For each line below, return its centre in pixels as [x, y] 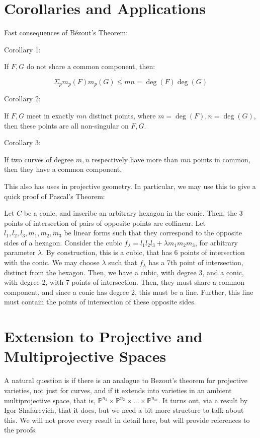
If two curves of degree [39, 159]
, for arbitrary [216, 242]
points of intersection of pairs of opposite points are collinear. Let [105, 223]
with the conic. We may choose [52, 262]
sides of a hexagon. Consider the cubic [63, 242]
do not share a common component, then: [91, 66]
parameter [20, 252]
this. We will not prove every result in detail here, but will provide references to [127, 420]
